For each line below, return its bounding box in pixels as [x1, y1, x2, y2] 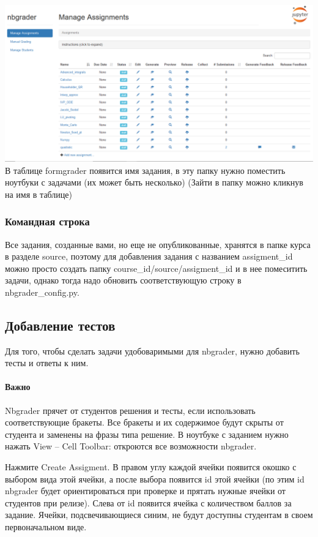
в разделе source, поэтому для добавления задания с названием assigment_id [5, 250, 293, 263]
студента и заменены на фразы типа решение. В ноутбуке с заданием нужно [5, 427, 289, 440]
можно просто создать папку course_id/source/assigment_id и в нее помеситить [5, 261, 308, 274]
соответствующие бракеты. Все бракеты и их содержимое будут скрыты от [5, 416, 284, 429]
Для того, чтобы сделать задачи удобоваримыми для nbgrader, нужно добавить [5, 344, 300, 357]
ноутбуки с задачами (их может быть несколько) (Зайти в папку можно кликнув [5, 176, 303, 189]
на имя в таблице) [5, 187, 73, 200]
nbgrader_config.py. [5, 285, 79, 298]
